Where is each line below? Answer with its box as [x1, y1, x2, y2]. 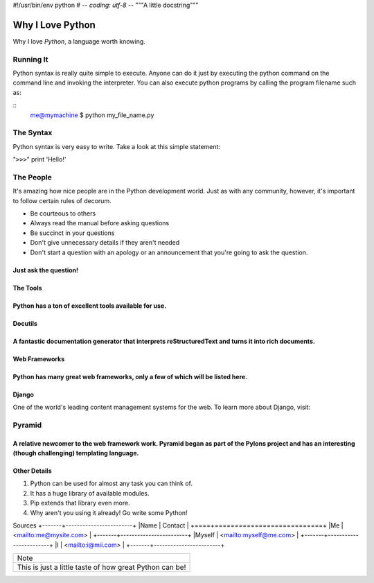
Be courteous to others [30, 209, 96, 218]
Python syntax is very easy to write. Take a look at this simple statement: [12, 142, 221, 150]
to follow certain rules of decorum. [12, 196, 112, 205]
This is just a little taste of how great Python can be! [17, 562, 186, 572]
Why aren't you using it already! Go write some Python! [30, 508, 188, 516]
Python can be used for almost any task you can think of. [30, 479, 193, 488]
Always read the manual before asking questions [30, 219, 170, 227]
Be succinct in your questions [30, 229, 115, 237]
